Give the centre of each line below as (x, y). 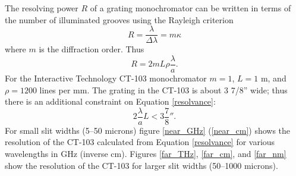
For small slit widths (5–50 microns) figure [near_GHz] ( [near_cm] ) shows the (148, 130)
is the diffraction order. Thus (92, 49)
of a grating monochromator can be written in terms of (190, 8)
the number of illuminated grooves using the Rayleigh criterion (119, 19)
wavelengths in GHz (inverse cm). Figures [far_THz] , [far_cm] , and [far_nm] (146, 153)
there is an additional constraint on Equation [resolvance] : (110, 101)
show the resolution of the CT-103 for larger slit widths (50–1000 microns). (141, 165)
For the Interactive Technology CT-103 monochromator (106, 78)
